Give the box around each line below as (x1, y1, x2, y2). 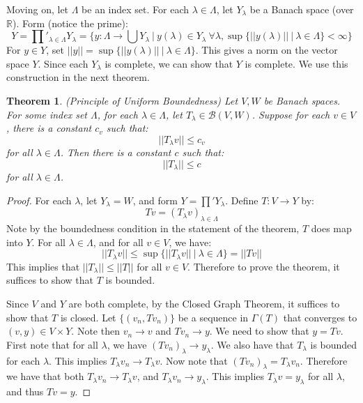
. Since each (38, 56, 88, 70)
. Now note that (160, 353, 228, 367)
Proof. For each (6, 192, 72, 207)
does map (311, 221, 352, 236)
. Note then (71, 324, 120, 338)
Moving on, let (6, 2, 69, 16)
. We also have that (210, 337, 294, 351)
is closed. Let (60, 310, 116, 324)
